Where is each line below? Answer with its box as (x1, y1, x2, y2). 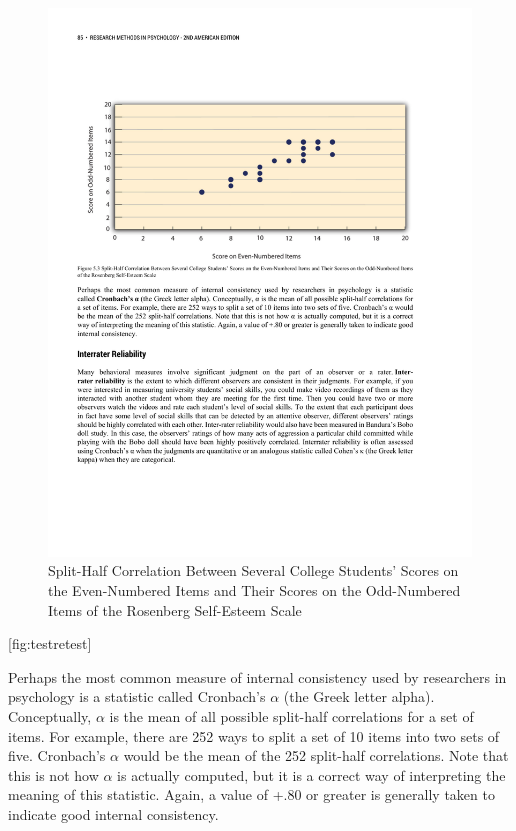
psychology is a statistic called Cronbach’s (8, 686, 266, 707)
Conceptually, (8, 706, 92, 727)
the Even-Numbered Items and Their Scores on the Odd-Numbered (48, 580, 461, 601)
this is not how (8, 764, 99, 785)
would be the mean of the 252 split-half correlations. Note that (123, 745, 509, 766)
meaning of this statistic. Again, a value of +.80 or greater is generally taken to (8, 784, 495, 805)
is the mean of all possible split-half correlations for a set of (109, 706, 474, 727)
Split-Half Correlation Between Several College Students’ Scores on (48, 560, 459, 581)
